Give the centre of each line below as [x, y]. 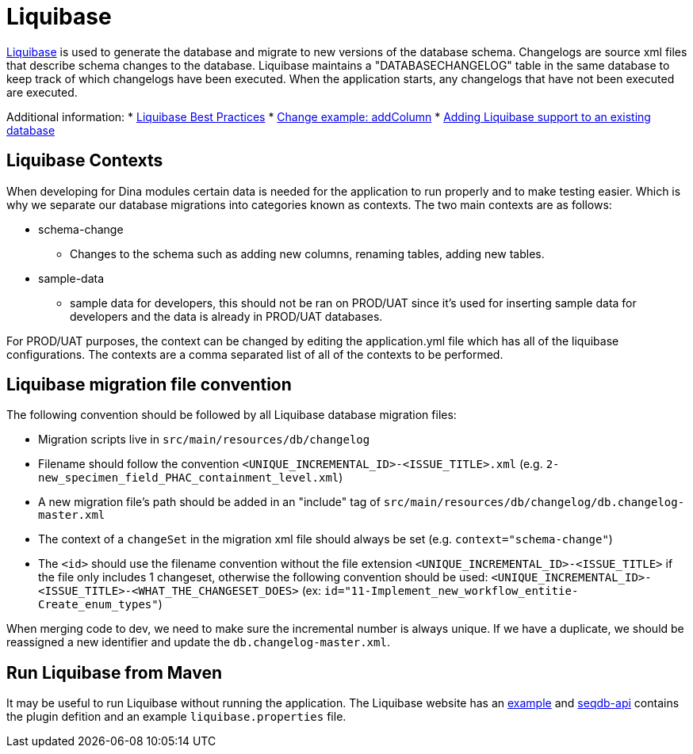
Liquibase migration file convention [149, 385]
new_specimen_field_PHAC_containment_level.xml [189, 478]
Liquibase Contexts [85, 161]
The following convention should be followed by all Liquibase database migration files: [232, 415]
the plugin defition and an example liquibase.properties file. [176, 717]
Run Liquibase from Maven [114, 672]
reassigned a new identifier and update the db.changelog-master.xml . [198, 642]
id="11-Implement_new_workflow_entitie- [452, 591]
